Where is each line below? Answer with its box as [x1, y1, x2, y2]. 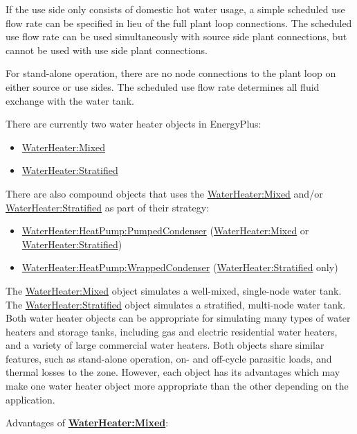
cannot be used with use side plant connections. [6, 42, 208, 57]
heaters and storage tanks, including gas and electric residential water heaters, [6, 324, 338, 338]
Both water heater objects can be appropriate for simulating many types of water [6, 311, 351, 325]
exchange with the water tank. [6, 93, 134, 107]
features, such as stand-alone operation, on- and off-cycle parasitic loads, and [6, 351, 332, 365]
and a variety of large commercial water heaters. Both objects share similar [6, 338, 324, 352]
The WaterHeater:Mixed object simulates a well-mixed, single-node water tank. [6, 283, 342, 297]
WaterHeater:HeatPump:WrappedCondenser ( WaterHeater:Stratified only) [21, 260, 338, 275]
